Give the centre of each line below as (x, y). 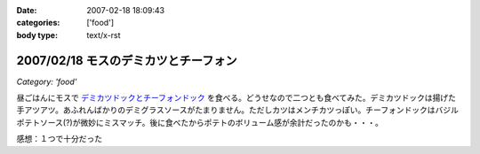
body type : (37, 35)
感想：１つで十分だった (59, 139)
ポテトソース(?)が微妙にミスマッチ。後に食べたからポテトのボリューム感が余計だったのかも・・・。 (200, 122)
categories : (38, 23)
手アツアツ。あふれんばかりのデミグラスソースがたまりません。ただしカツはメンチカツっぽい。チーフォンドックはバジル (238, 110)
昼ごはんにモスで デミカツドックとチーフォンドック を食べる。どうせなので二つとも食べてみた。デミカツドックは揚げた (236, 98)
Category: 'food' (47, 81)
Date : (27, 10)
